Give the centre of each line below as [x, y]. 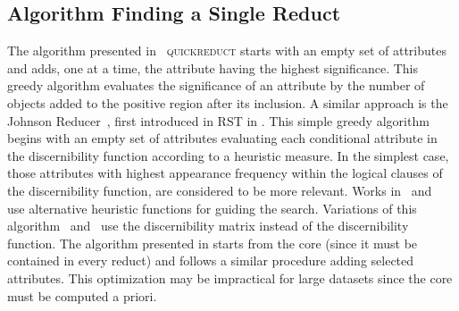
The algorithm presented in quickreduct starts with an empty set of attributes [227, 50]
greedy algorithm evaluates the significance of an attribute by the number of [216, 85]
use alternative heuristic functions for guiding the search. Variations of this [212, 208]
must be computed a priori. [82, 295]
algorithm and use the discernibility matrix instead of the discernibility [208, 226]
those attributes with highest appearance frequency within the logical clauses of [225, 173]
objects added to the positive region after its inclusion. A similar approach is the [228, 102]
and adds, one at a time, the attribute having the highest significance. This [213, 67]
